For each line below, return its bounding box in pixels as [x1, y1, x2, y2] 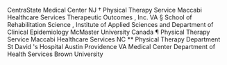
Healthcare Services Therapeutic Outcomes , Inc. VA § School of [7, 13, 192, 21]
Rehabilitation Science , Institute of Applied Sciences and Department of [7, 21, 214, 28]
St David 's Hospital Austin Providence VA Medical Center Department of [7, 43, 216, 50]
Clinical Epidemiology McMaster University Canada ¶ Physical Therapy [7, 28, 210, 36]
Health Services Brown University [7, 50, 103, 58]
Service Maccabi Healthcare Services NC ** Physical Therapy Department [7, 35, 221, 44]
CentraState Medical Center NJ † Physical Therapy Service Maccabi [7, 6, 203, 14]
